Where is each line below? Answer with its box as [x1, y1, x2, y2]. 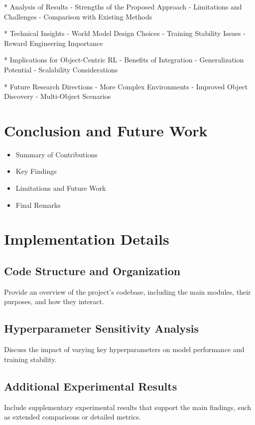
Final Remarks [15, 199, 61, 210]
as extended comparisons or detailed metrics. [4, 412, 141, 422]
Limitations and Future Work [15, 183, 106, 193]
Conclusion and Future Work [4, 120, 208, 140]
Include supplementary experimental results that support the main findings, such [4, 402, 252, 412]
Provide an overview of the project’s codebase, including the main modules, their [4, 286, 251, 297]
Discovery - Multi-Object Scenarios [4, 91, 111, 101]
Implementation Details [4, 229, 169, 249]
